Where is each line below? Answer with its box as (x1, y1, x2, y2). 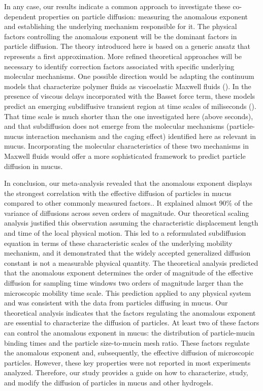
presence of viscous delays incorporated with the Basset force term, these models (4, 91, 255, 101)
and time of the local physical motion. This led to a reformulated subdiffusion (4, 228, 246, 238)
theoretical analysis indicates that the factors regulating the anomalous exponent (4, 307, 256, 318)
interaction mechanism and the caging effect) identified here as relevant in (26, 130, 256, 141)
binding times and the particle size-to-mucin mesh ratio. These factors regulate (4, 337, 250, 348)
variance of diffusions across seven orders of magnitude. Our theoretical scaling (4, 207, 249, 218)
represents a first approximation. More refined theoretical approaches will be (4, 50, 242, 61)
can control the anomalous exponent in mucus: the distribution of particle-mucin (4, 327, 255, 338)
